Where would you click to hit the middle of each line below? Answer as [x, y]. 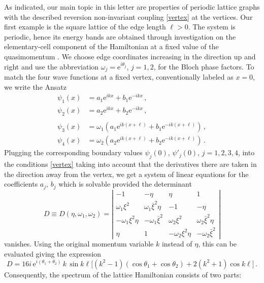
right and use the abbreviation [52, 66]
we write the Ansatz [35, 86]
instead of [177, 244]
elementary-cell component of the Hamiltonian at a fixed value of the [111, 46]
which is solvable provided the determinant [125, 184]
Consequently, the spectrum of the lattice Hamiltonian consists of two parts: [123, 274]
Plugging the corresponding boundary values [73, 152]
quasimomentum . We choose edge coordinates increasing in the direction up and [130, 56]
